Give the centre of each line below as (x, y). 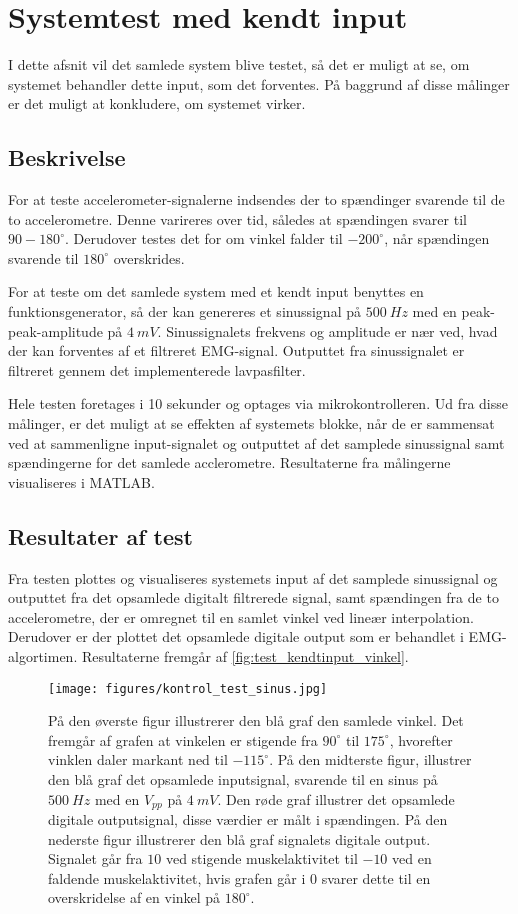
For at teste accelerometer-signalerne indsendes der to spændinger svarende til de (256, 199)
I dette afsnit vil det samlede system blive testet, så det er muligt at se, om (239, 64)
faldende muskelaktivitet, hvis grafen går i (177, 877)
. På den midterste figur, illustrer (370, 759)
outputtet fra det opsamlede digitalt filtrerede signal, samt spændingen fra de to (253, 597)
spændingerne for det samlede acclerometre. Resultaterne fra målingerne (229, 462)
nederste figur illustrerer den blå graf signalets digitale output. (239, 838)
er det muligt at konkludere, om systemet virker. (157, 103)
